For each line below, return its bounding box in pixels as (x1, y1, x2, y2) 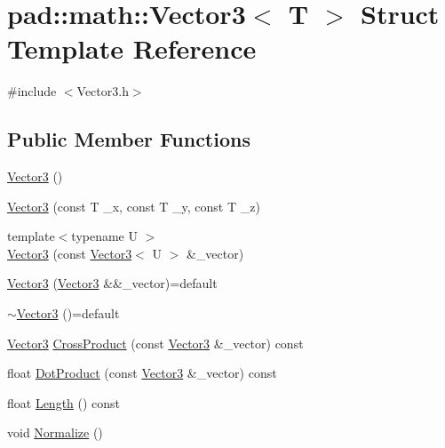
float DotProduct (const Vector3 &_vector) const (7, 364, 277, 382)
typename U (71, 227, 138, 245)
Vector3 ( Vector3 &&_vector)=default (7, 274, 218, 292)
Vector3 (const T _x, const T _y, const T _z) (7, 196, 260, 215)
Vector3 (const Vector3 (7, 244, 132, 262)
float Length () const (7, 393, 121, 412)
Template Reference (7, 30, 257, 67)
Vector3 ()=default (16, 304, 120, 323)
